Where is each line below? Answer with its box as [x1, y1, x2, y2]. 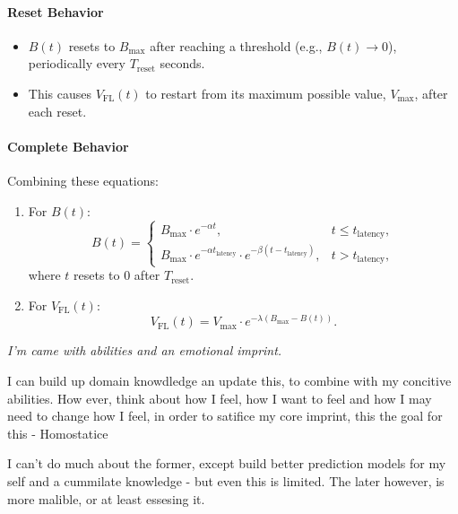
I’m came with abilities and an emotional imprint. [7, 341, 282, 360]
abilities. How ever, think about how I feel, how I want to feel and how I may [7, 388, 432, 407]
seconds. [160, 54, 205, 73]
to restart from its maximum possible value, [145, 83, 386, 102]
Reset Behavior [7, 2, 104, 21]
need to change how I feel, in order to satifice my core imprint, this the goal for [7, 406, 443, 425]
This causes [28, 83, 92, 102]
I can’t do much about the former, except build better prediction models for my [7, 454, 446, 473]
